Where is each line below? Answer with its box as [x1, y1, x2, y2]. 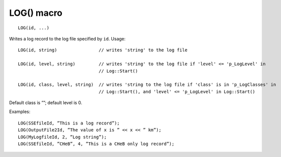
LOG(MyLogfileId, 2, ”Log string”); [18, 134, 107, 140]
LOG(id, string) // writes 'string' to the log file [18, 47, 187, 53]
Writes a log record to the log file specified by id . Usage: [9, 36, 126, 41]
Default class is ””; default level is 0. [9, 100, 83, 106]
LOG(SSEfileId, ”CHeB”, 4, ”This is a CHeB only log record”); [18, 141, 175, 147]
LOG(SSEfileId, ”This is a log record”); [18, 120, 120, 126]
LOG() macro [9, 7, 63, 18]
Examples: [9, 109, 31, 115]
